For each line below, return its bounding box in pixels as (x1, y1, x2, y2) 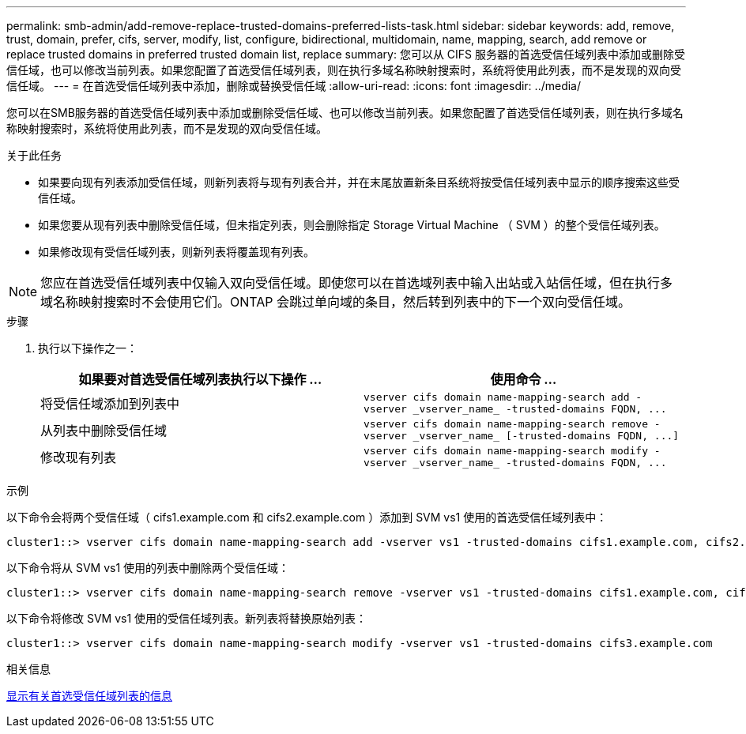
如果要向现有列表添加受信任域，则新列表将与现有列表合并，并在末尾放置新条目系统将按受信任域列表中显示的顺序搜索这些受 (38, 175, 680, 189)
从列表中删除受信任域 (40, 423, 168, 439)
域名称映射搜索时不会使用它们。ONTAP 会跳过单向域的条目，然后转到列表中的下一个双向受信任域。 (40, 294, 631, 310)
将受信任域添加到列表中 (40, 396, 180, 412)
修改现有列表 (40, 450, 117, 465)
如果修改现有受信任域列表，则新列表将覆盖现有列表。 (38, 245, 315, 258)
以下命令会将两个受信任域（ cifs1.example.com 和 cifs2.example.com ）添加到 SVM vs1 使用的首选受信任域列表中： (6, 510, 608, 524)
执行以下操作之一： (38, 341, 138, 355)
